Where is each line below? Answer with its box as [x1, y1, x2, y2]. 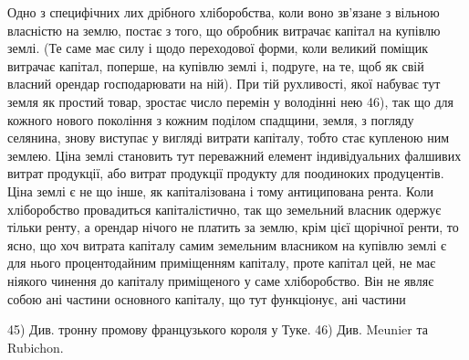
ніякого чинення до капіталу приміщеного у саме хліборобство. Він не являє [7, 270, 434, 290]
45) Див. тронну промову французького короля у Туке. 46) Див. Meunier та [7, 320, 428, 339]
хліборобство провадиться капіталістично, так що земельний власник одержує [7, 199, 442, 218]
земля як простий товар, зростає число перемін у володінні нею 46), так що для [7, 91, 453, 111]
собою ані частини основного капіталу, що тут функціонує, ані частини [7, 289, 406, 308]
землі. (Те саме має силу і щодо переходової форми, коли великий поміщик [7, 38, 428, 58]
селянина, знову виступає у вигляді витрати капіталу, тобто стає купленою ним [7, 128, 450, 147]
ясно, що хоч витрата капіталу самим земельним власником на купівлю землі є [7, 235, 447, 254]
